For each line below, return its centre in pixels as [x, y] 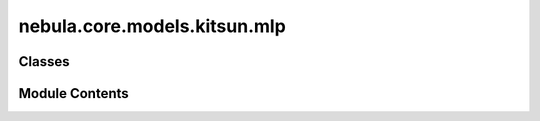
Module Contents [73, 93]
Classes [44, 61]
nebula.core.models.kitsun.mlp [152, 26]
